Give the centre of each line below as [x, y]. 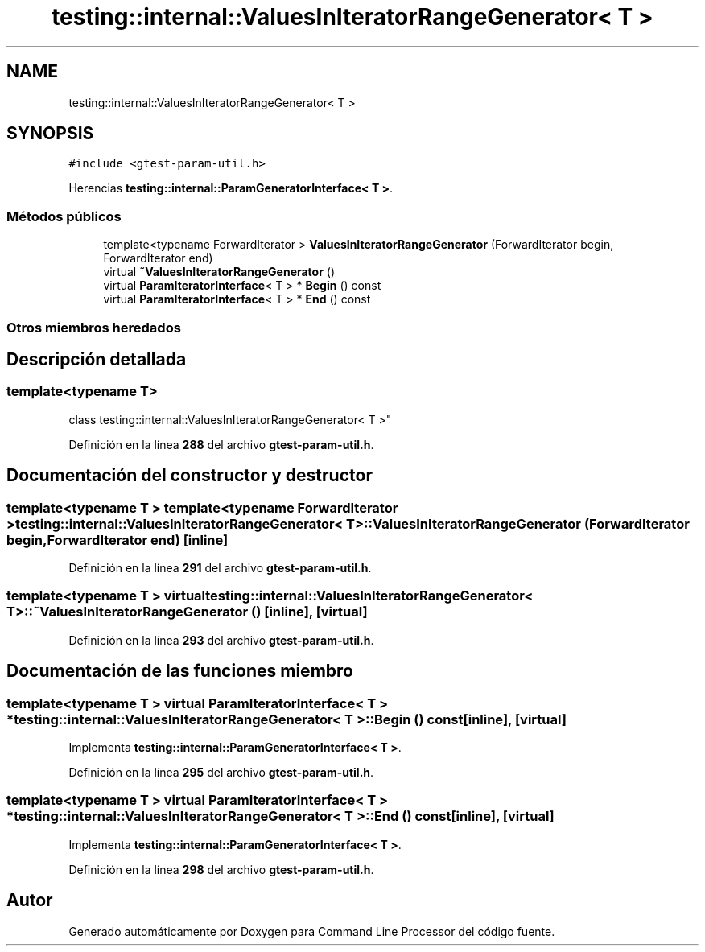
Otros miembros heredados [94, 327]
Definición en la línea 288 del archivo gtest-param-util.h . [221, 444]
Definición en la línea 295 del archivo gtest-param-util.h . [221, 772]
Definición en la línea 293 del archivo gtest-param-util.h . [221, 640]
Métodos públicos [64, 216]
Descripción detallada [97, 359]
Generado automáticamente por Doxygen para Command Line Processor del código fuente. [312, 931]
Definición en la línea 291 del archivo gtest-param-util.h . [220, 568]
